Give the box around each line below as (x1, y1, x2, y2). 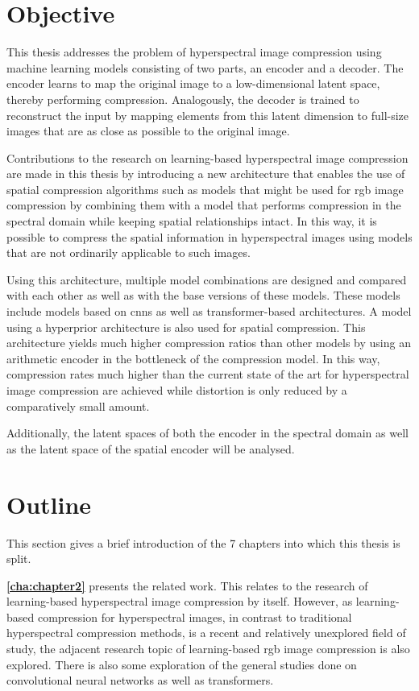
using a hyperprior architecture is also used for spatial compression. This (6, 318, 366, 335)
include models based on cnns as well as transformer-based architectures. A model (6, 303, 412, 320)
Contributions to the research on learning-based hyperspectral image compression (6, 149, 409, 166)
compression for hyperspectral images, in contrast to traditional (37, 608, 352, 625)
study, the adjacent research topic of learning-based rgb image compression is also (6, 640, 410, 657)
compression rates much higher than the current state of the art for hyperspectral (6, 366, 409, 383)
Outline (6, 487, 92, 520)
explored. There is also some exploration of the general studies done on (6, 656, 357, 672)
